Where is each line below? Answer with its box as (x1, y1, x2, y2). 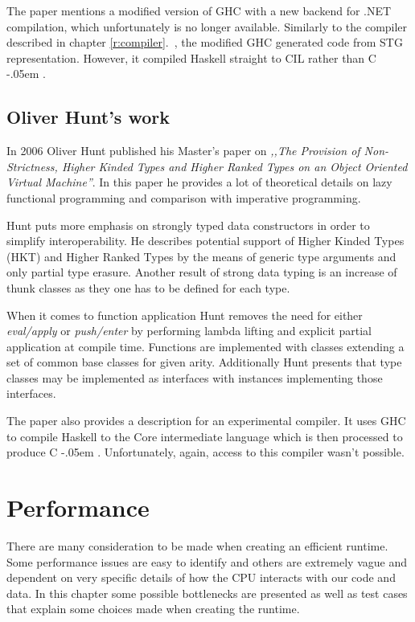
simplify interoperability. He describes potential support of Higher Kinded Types (6, 232, 405, 249)
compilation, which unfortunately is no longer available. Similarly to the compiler (6, 18, 408, 35)
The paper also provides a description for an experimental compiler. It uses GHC (6, 412, 406, 429)
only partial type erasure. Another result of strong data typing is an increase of (6, 264, 397, 280)
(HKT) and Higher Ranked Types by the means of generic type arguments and (6, 248, 397, 264)
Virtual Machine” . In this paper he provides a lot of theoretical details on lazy (6, 174, 392, 190)
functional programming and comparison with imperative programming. (6, 189, 361, 206)
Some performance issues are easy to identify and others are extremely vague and (6, 553, 407, 570)
